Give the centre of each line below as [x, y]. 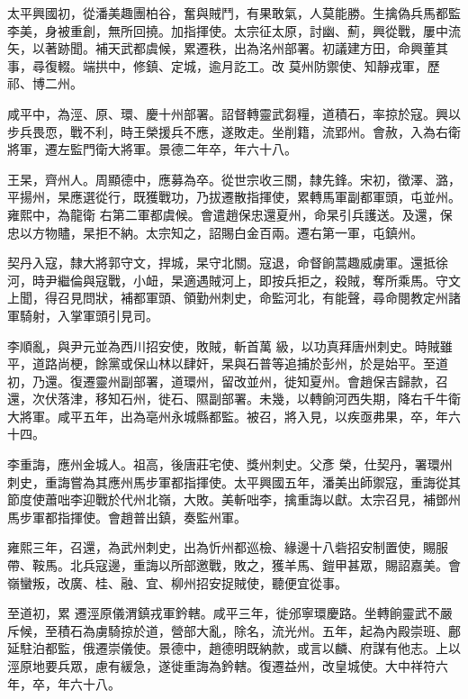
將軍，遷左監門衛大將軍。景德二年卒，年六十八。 [152, 149]
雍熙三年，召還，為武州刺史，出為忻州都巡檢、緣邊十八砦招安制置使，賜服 [228, 547]
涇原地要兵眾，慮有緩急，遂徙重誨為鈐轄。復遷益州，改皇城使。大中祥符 [221, 666]
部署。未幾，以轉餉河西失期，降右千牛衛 [341, 399]
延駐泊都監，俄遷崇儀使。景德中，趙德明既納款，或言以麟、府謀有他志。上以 [234, 648]
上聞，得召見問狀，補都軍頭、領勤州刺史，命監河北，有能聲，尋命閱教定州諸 [234, 298]
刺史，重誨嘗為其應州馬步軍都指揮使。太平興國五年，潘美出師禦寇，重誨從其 [234, 481]
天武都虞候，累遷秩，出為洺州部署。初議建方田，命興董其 [278, 48]
